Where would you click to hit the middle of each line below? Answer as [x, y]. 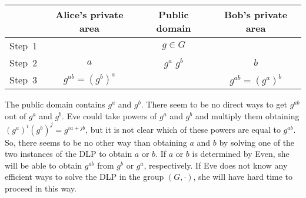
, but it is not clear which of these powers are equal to [183, 129]
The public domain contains [55, 104]
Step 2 [24, 63]
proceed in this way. [41, 188]
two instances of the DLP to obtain [69, 154]
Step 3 [24, 80]
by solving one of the [257, 142]
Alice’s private [89, 14]
